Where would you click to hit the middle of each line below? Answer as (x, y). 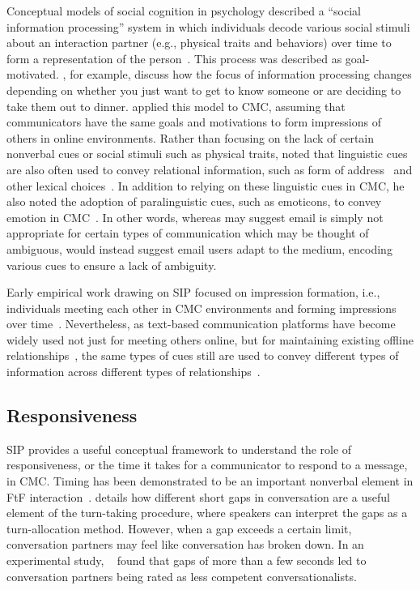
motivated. (33, 74)
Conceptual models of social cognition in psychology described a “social (184, 11)
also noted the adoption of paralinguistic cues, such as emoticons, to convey (194, 201)
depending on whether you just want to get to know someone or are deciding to (204, 90)
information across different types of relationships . (134, 372)
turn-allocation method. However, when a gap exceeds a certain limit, (179, 528)
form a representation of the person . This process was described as (174, 58)
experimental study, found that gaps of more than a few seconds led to (187, 560)
